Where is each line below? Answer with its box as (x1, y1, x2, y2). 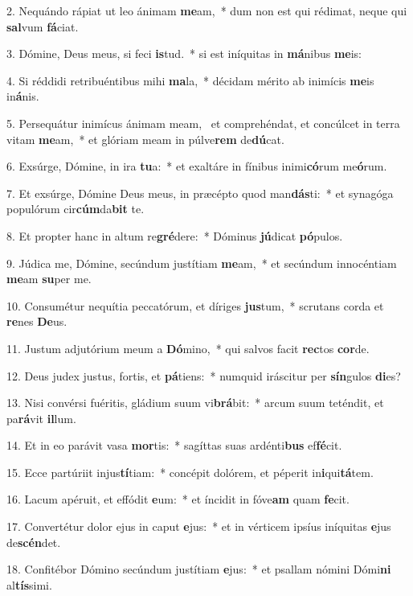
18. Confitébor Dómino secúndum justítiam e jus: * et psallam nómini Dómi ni (6, 561, 391, 578)
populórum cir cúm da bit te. (6, 200, 145, 217)
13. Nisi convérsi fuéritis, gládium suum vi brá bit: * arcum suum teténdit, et (6, 394, 384, 411)
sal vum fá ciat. (6, 18, 79, 35)
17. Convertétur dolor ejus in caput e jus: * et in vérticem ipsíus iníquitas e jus (6, 518, 391, 535)
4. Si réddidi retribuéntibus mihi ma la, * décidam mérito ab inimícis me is (6, 72, 374, 88)
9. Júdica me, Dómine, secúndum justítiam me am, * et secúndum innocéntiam (6, 254, 397, 271)
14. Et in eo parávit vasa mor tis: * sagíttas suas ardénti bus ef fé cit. (6, 437, 342, 454)
